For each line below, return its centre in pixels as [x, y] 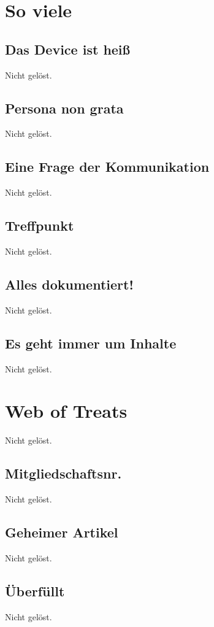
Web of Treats [66, 411]
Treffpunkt [40, 225]
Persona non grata [64, 108]
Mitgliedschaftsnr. [63, 473]
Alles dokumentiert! [69, 284]
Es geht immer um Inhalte [91, 343]
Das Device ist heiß [68, 49]
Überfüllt [35, 590]
